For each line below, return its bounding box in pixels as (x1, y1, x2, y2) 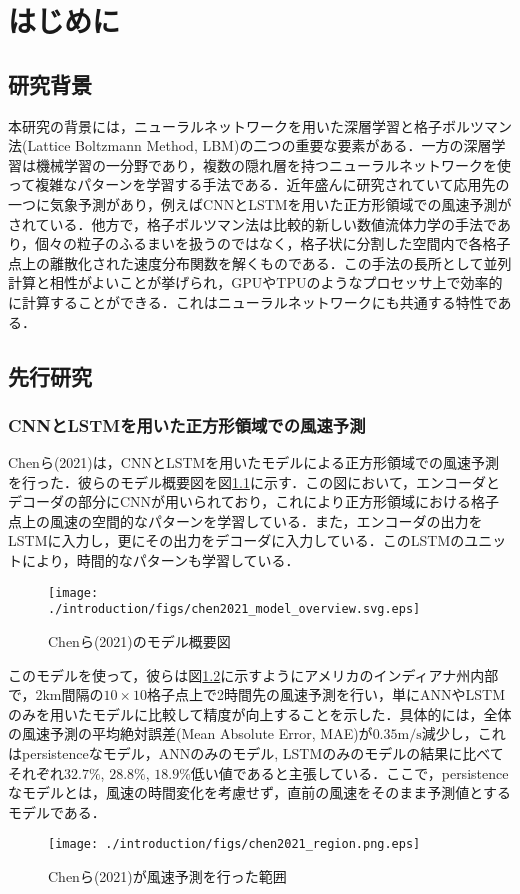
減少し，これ (421, 723, 506, 744)
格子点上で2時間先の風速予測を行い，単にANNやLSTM (147, 684, 506, 705)
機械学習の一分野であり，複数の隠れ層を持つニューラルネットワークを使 (35, 154, 511, 175)
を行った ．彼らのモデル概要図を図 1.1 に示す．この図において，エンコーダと (8, 471, 500, 492)
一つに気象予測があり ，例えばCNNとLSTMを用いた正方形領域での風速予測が (8, 193, 512, 214)
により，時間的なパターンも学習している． (21, 550, 300, 571)
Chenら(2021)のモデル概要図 (48, 630, 231, 651)
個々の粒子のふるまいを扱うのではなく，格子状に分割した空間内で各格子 (35, 233, 511, 254)
